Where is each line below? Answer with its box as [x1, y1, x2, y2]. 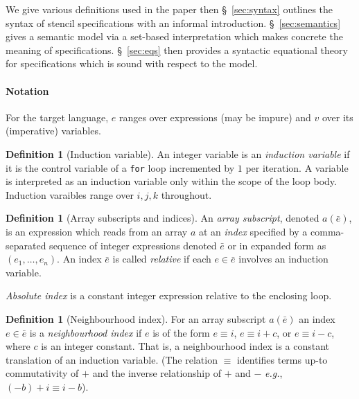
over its [322, 109, 353, 124]
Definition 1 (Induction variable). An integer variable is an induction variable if [6, 146, 350, 161]
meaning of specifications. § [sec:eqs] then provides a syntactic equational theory [6, 42, 348, 57]
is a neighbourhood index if [29, 325, 142, 339]
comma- [310, 224, 344, 238]
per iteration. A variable [245, 160, 349, 175]
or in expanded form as [227, 238, 326, 252]
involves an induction [238, 251, 329, 266]
